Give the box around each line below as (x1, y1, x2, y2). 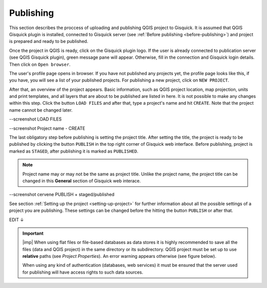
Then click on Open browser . (9, 61, 71, 67)
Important (22, 230, 44, 236)
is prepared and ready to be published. (9, 39, 89, 44)
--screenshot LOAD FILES (9, 116, 62, 122)
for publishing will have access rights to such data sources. (22, 269, 143, 275)
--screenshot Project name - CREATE (9, 125, 86, 131)
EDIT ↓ (9, 216, 24, 222)
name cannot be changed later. (9, 107, 73, 113)
